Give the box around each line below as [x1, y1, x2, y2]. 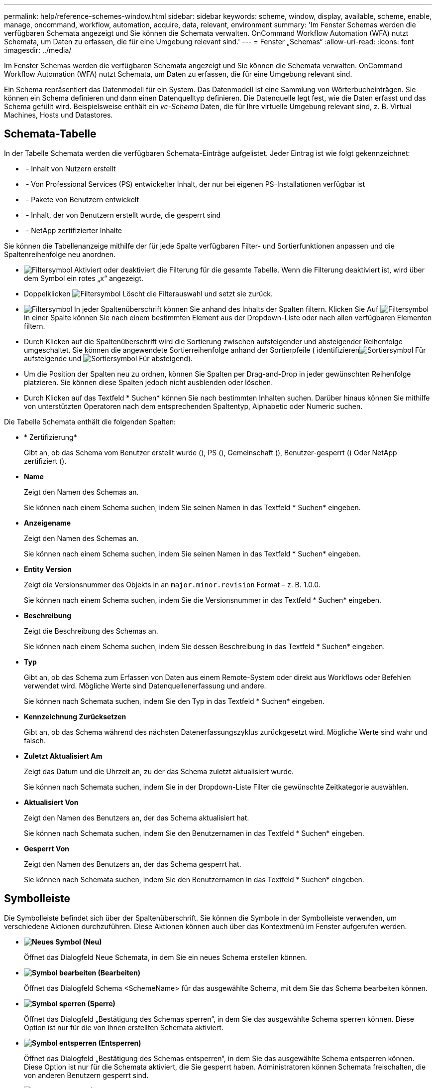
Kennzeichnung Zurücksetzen [24, 712, 126, 721]
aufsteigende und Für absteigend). [24, 354, 193, 363]
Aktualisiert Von [24, 798, 79, 807]
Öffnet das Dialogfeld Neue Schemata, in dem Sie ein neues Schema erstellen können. [24, 952, 307, 961]
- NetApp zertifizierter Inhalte [25, 226, 122, 235]
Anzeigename [24, 518, 71, 527]
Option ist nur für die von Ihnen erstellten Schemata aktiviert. [24, 1023, 223, 1032]
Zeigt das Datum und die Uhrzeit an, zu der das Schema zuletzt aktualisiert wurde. [24, 767, 294, 776]
